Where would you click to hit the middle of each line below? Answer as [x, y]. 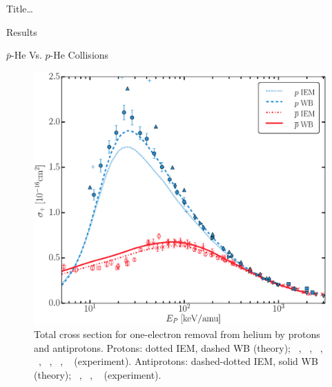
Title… [20, 8]
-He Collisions [79, 55]
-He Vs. [27, 55]
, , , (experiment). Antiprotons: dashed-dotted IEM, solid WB [178, 361]
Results [22, 31]
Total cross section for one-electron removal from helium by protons [177, 334]
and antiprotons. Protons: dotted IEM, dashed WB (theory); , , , [178, 347]
